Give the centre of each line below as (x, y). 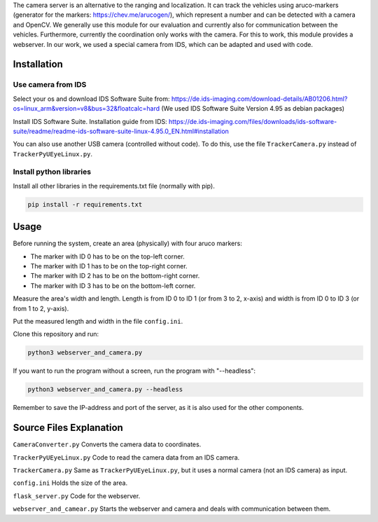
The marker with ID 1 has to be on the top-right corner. (109, 266)
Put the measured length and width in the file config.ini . (98, 322)
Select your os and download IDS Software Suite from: (91, 99)
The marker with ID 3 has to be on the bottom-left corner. (113, 286)
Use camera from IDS (50, 85)
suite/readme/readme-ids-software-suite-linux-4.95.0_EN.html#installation (121, 131)
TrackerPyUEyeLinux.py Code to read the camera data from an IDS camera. (126, 457)
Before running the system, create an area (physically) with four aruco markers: (128, 243)
